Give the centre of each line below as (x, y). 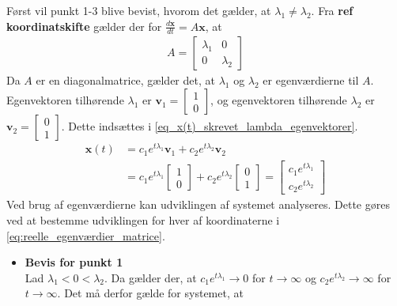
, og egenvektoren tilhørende (279, 100)
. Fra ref (332, 10)
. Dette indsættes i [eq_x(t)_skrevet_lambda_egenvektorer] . (210, 126)
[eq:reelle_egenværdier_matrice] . (86, 235)
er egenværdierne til (311, 80)
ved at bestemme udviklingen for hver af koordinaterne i (143, 219)
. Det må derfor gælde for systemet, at (150, 293)
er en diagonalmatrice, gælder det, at (125, 80)
